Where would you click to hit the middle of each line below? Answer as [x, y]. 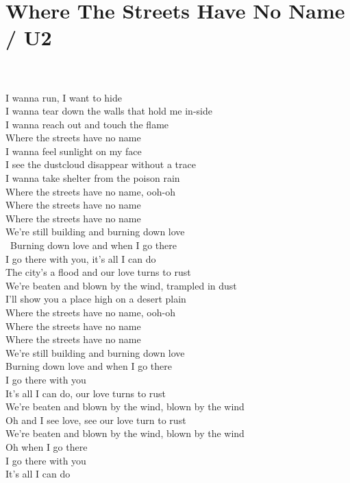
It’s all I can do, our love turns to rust [86, 393]
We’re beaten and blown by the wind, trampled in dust [121, 285]
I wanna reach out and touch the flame [87, 124]
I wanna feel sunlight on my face [74, 151]
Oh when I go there [47, 446]
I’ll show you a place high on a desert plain [96, 299]
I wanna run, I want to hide [64, 97]
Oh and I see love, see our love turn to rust [96, 420]
